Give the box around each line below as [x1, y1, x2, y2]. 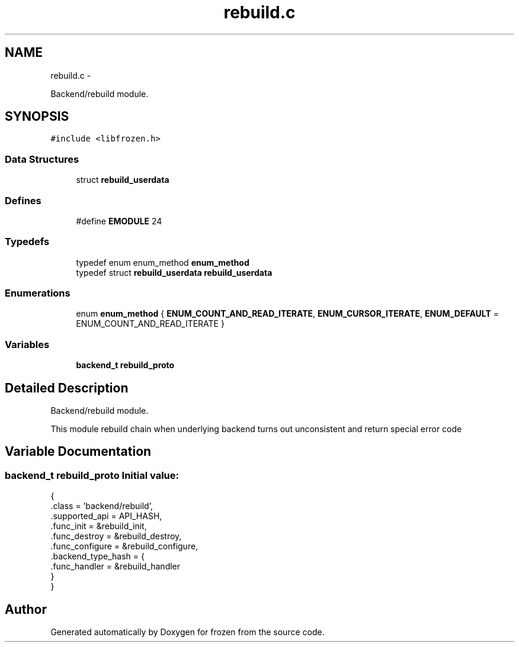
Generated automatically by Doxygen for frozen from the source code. [50, 627, 325, 638]
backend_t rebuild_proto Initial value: [5, 469, 179, 481]
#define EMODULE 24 [76, 215, 162, 226]
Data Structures [5, 153, 79, 165]
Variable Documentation [5, 444, 152, 459]
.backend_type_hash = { [50, 551, 145, 562]
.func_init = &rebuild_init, [50, 521, 147, 532]
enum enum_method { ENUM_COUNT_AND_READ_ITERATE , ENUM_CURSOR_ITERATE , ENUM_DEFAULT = [76, 308, 499, 319]
